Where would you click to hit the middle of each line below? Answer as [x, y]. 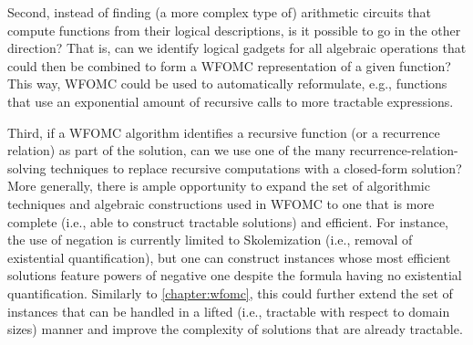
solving [27, 167]
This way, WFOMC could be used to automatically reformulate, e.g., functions [227, 84]
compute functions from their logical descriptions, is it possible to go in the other [234, 30]
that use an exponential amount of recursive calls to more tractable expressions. [231, 101]
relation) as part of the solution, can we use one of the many [176, 150]
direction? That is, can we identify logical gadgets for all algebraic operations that [237, 48]
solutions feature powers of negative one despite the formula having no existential [235, 275]
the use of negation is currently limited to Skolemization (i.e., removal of [210, 240]
